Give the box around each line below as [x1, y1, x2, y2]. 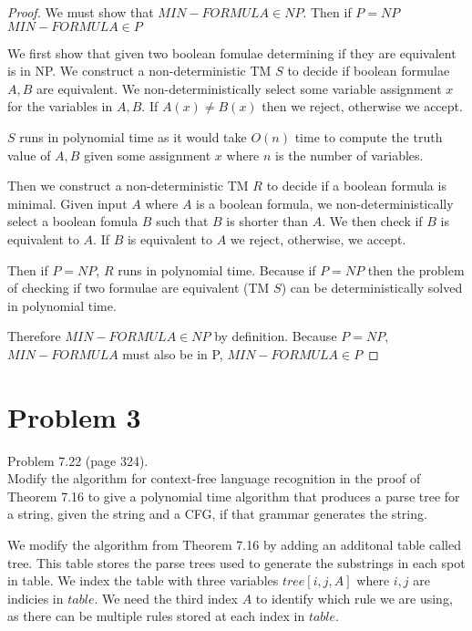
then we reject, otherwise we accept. [262, 97, 463, 116]
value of [7, 145, 51, 164]
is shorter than [226, 212, 309, 231]
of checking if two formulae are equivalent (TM [7, 278, 270, 297]
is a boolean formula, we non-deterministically [196, 193, 454, 212]
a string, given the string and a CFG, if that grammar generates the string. [7, 504, 427, 523]
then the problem [367, 260, 465, 279]
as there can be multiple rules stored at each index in [7, 606, 305, 626]
